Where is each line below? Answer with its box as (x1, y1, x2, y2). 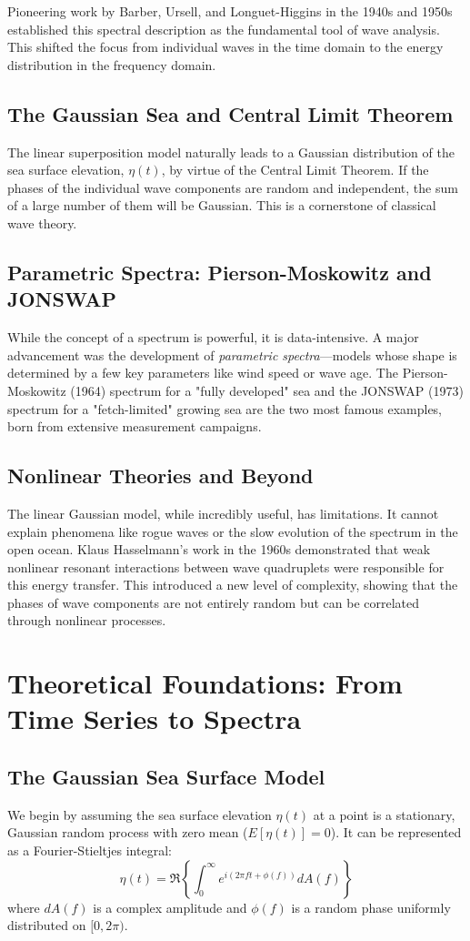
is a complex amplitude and (93, 897, 247, 916)
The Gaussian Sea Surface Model (7, 763, 325, 791)
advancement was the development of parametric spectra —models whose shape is (7, 345, 457, 364)
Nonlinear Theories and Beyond (7, 461, 314, 490)
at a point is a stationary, (313, 804, 455, 824)
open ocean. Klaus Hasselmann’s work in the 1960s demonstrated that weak (7, 540, 431, 559)
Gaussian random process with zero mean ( (7, 823, 248, 842)
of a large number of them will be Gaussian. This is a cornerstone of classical (7, 196, 436, 215)
